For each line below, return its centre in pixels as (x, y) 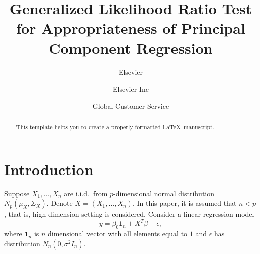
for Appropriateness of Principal (131, 28)
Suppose (17, 193)
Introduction (49, 169)
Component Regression (131, 48)
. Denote (60, 203)
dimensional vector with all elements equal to (118, 234)
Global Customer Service (131, 105)
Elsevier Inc (131, 89)
